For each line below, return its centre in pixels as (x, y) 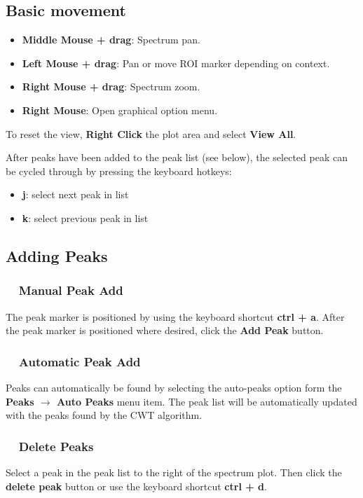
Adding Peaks (57, 255)
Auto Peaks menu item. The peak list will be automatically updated (207, 401)
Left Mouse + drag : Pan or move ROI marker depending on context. (176, 63)
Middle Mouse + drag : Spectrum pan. (111, 40)
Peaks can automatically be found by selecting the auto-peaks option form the (174, 387)
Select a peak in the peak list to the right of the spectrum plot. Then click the (174, 472)
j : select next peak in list (75, 194)
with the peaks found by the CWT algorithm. (104, 415)
